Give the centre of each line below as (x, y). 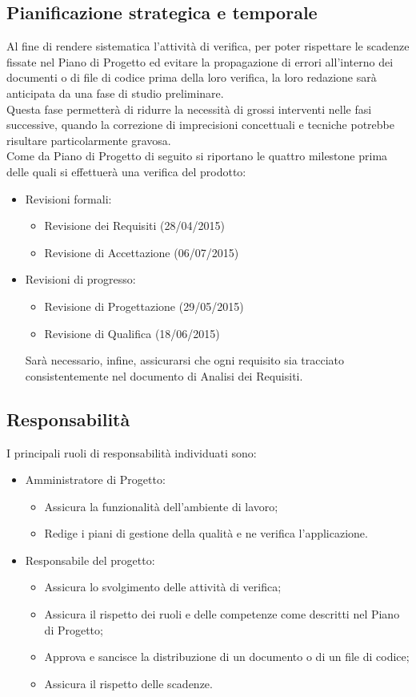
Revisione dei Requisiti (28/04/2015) (134, 226)
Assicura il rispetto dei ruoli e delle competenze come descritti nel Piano (222, 614)
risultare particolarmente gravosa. (89, 140)
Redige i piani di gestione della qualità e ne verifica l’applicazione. (206, 533)
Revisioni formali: (68, 198)
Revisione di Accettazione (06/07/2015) (142, 252)
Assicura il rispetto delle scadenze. (128, 683)
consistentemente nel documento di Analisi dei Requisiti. (164, 375)
